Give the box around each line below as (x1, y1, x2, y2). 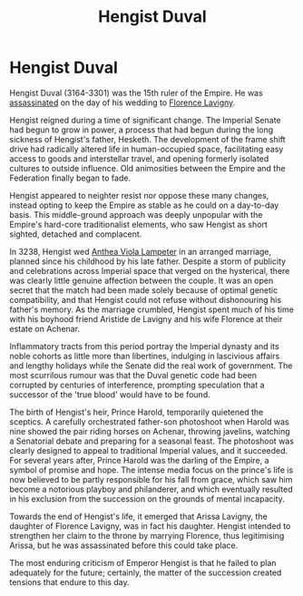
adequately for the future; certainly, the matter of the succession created (9, 567, 282, 578)
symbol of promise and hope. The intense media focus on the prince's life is (9, 464, 294, 475)
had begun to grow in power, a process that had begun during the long (9, 124, 274, 135)
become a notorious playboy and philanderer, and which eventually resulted (9, 484, 293, 494)
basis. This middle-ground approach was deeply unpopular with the (9, 209, 263, 220)
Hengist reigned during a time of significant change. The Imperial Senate (9, 114, 281, 125)
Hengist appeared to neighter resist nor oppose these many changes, (9, 190, 269, 200)
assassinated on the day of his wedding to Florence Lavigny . (9, 97, 236, 108)
